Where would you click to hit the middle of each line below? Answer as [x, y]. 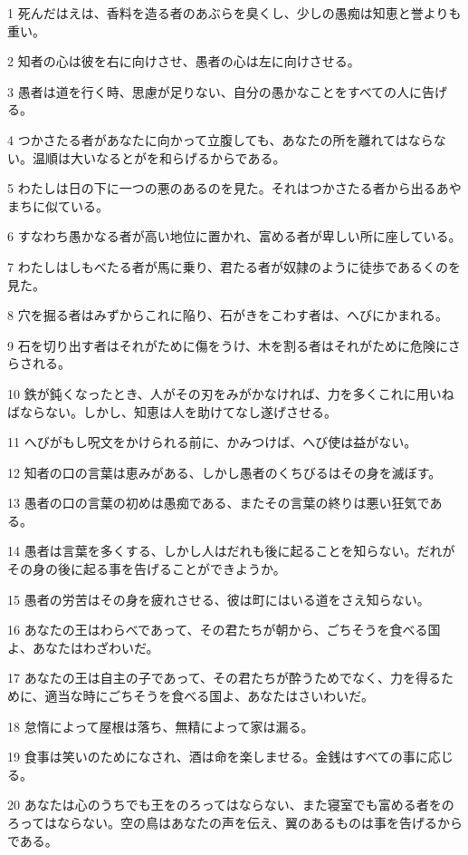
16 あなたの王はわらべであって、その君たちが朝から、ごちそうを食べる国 [224, 630]
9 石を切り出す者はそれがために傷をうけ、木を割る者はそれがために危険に [228, 345]
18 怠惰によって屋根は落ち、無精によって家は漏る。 [161, 726]
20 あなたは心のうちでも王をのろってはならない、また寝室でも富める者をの [231, 805]
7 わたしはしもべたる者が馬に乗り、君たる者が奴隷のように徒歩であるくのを [234, 266]
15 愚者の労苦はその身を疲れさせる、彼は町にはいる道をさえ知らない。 [219, 599]
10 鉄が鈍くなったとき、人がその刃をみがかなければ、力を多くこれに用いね [231, 393]
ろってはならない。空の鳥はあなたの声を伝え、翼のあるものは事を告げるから [235, 822]
